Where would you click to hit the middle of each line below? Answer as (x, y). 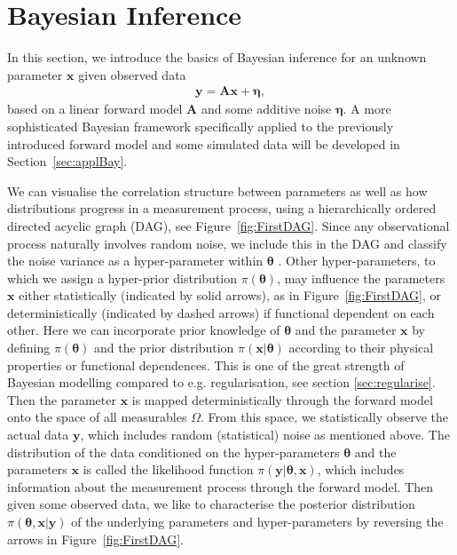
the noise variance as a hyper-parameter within (135, 261)
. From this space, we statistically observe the (324, 417)
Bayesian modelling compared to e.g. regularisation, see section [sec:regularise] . (221, 382)
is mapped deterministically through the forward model (282, 399)
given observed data (132, 74)
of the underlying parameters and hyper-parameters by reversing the (257, 521)
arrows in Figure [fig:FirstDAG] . (95, 539)
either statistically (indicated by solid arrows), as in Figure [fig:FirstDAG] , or (230, 295)
